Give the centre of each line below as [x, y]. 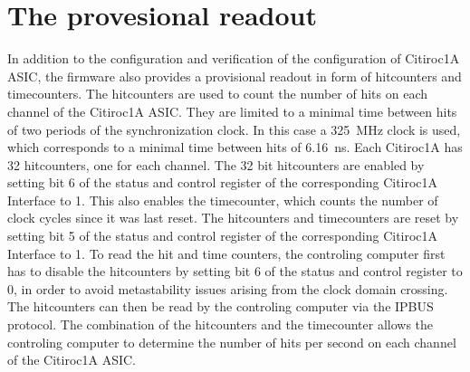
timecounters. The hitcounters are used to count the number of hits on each [217, 94]
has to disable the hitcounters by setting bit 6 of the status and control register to [235, 271]
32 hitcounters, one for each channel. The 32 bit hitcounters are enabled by [216, 164]
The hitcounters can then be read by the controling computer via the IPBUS [221, 306]
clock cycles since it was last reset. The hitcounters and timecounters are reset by [233, 218]
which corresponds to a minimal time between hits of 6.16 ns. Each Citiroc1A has [235, 147]
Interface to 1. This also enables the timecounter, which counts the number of [223, 200]
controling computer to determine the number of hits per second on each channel [232, 342]
